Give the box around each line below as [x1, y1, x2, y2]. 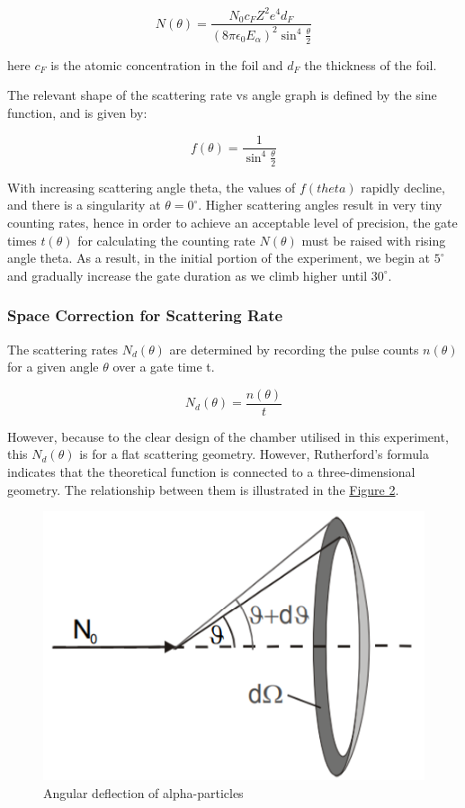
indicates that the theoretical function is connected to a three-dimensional [7, 462, 416, 480]
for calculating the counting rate [77, 230, 255, 249]
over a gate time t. [112, 357, 215, 376]
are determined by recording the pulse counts [169, 339, 419, 358]
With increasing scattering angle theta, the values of [7, 177, 296, 196]
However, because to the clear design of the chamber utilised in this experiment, [7, 426, 449, 445]
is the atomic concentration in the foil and [50, 55, 283, 74]
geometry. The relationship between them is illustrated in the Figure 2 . [7, 480, 399, 498]
